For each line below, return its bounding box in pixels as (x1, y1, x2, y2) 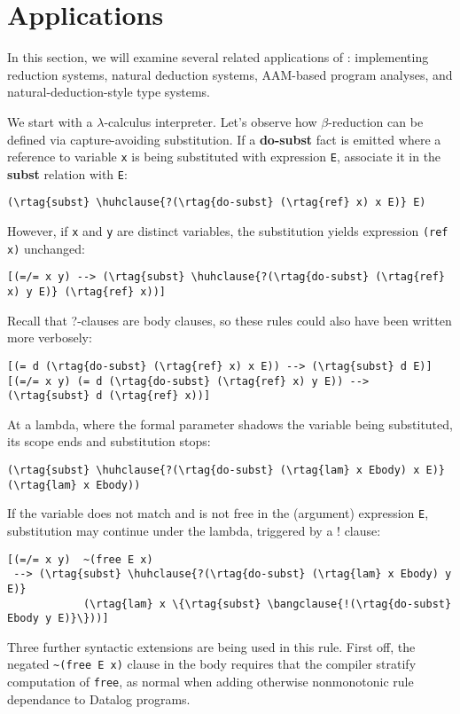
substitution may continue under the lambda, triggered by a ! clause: (7, 522, 381, 539)
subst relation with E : (7, 164, 128, 183)
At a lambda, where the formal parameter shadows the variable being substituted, (7, 414, 453, 433)
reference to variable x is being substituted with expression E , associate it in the (7, 147, 441, 166)
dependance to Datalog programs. (7, 689, 191, 708)
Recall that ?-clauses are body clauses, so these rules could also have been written (7, 310, 452, 329)
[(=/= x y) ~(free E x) (7, 553, 153, 566)
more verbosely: (7, 328, 92, 347)
